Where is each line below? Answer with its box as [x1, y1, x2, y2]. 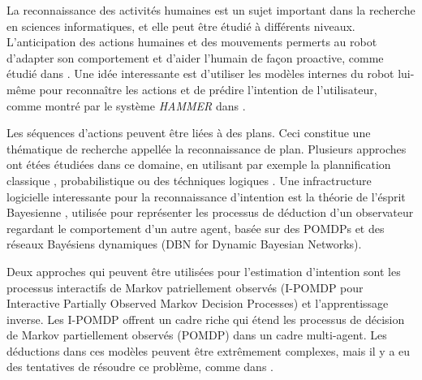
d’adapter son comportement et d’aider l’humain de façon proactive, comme [6, 49, 384, 66]
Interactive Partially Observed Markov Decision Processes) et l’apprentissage [6, 295, 389, 312]
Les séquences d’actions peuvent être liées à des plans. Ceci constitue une [6, 124, 371, 141]
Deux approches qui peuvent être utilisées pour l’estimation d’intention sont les [6, 262, 401, 279]
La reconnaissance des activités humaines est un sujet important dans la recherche [6, 2, 416, 18]
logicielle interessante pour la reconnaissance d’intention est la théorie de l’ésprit [6, 188, 406, 205]
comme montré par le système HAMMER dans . [6, 97, 246, 114]
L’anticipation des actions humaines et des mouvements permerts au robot [6, 33, 377, 50]
